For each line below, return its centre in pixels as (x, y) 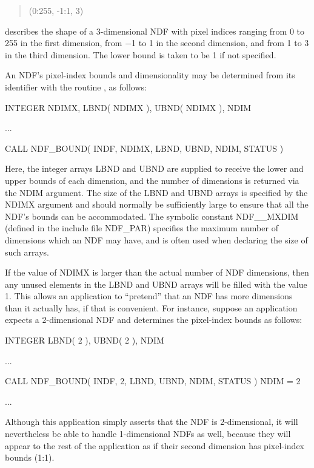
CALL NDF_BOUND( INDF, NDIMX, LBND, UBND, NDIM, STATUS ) (144, 148)
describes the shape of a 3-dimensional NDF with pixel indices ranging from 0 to (155, 31)
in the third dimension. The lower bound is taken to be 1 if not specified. (141, 54)
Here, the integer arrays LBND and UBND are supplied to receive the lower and (154, 168)
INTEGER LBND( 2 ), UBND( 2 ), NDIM (85, 340)
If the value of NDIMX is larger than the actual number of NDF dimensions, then (157, 272)
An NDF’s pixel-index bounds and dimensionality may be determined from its (150, 75)
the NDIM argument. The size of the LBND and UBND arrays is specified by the (156, 192)
